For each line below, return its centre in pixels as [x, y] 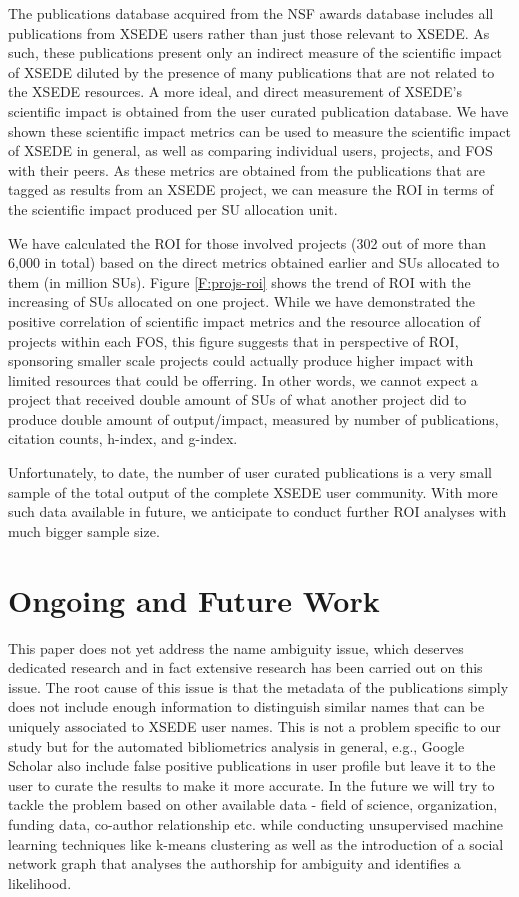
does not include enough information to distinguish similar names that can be [246, 706]
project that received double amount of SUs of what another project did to [237, 399]
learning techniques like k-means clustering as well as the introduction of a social [256, 843]
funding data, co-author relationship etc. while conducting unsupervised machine [256, 823]
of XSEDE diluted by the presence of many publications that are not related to [251, 71]
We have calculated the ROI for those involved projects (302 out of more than [247, 242]
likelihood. [40, 882]
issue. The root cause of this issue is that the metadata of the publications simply [258, 686]
